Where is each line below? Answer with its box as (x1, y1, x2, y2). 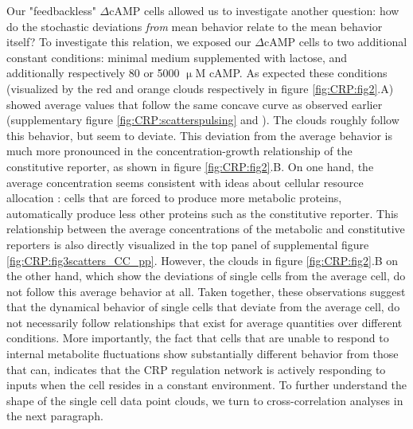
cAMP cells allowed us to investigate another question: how (109, 2, 399, 18)
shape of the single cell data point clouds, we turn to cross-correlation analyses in (6, 392, 403, 408)
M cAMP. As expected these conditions (195, 64, 388, 81)
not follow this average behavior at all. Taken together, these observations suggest (6, 283, 406, 299)
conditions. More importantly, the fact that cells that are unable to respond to (6, 330, 389, 346)
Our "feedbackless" (6, 2, 96, 18)
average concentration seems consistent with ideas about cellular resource (6, 174, 364, 190)
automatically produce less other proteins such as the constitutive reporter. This (6, 205, 399, 221)
